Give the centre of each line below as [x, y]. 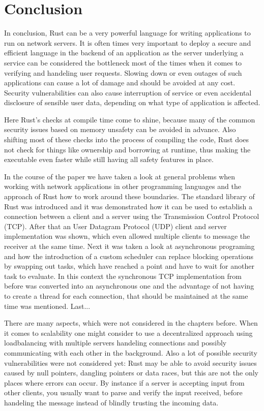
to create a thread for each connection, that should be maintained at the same [126, 295]
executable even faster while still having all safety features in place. [109, 159]
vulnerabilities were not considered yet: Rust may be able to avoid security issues [130, 362]
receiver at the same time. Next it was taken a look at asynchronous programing [129, 246]
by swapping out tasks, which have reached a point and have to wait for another [129, 266]
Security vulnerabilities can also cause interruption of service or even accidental [128, 92]
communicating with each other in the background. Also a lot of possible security [131, 352]
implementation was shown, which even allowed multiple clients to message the [127, 236]
